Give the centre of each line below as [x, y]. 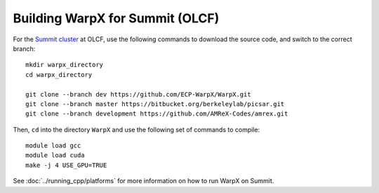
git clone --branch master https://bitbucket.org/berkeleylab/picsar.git [155, 104]
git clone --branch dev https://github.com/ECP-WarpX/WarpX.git [139, 94]
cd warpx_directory [59, 74]
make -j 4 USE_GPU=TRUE [66, 165]
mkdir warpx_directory [65, 65]
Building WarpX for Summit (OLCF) [116, 18]
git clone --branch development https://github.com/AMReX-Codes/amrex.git [157, 114]
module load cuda [55, 155]
